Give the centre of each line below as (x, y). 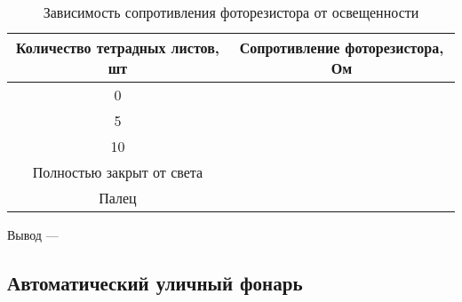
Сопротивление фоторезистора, (342, 48)
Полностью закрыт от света (118, 172)
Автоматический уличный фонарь (155, 282)
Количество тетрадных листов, (118, 48)
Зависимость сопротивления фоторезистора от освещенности (231, 12)
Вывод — (33, 234)
